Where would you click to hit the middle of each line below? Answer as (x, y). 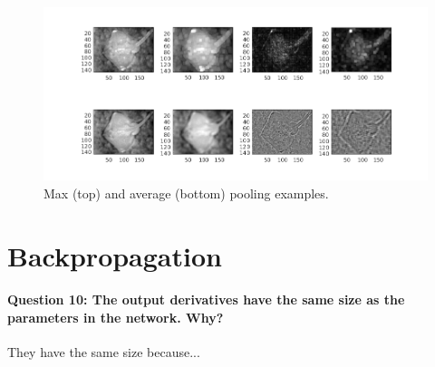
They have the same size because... (104, 352)
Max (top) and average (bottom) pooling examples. (186, 193)
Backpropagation (115, 255)
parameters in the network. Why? (116, 318)
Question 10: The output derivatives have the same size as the (206, 299)
